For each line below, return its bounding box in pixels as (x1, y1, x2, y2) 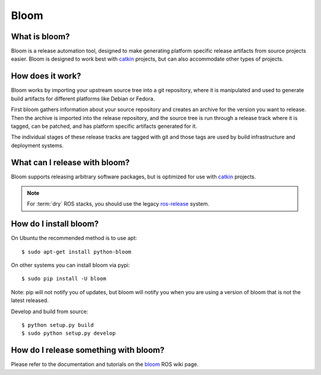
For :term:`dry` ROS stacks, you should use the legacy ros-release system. (27, 200, 209, 207)
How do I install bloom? (11, 219, 99, 229)
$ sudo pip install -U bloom (21, 275, 106, 282)
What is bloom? (11, 31, 70, 42)
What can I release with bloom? (11, 157, 130, 168)
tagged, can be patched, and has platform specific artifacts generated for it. (11, 122, 197, 130)
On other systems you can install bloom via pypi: (11, 261, 130, 269)
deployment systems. (11, 141, 64, 149)
